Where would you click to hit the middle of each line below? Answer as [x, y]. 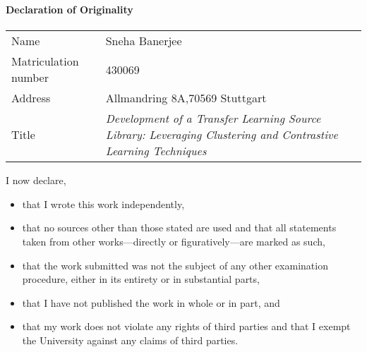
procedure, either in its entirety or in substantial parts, [141, 279]
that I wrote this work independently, [103, 204]
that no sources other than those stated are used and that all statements [179, 227]
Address [31, 98]
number [30, 78]
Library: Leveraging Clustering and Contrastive [222, 135]
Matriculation [45, 61]
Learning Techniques [156, 151]
